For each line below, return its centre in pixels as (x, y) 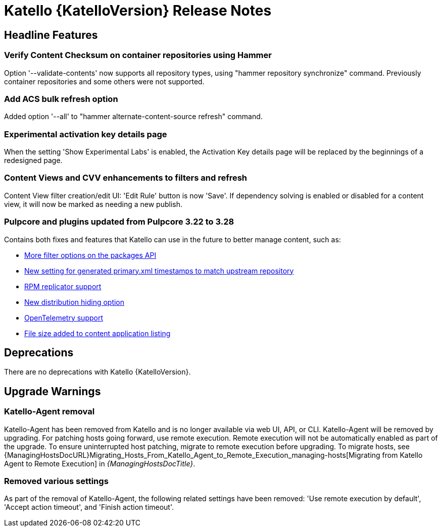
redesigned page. (33, 161)
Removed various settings (56, 481)
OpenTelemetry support (64, 317)
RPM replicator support (63, 286)
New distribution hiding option (75, 302)
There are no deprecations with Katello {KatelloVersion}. (97, 372)
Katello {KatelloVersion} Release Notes (138, 11)
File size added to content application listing (97, 333)
